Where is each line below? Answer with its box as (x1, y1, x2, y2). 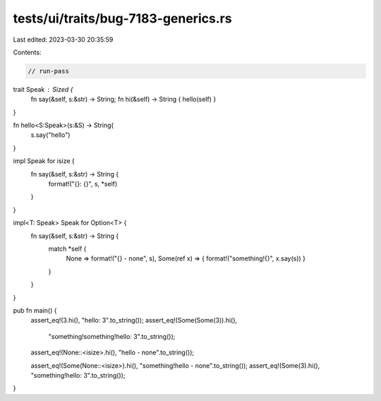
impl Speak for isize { (13, 157, 75, 165)
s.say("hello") (30, 131, 71, 139)
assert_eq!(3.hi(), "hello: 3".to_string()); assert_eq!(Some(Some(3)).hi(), (30, 316, 238, 325)
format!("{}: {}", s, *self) (48, 180, 118, 188)
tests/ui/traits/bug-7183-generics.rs (13, 11, 232, 26)
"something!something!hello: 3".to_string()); (48, 332, 176, 340)
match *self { (48, 244, 87, 253)
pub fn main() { (13, 306, 57, 314)
